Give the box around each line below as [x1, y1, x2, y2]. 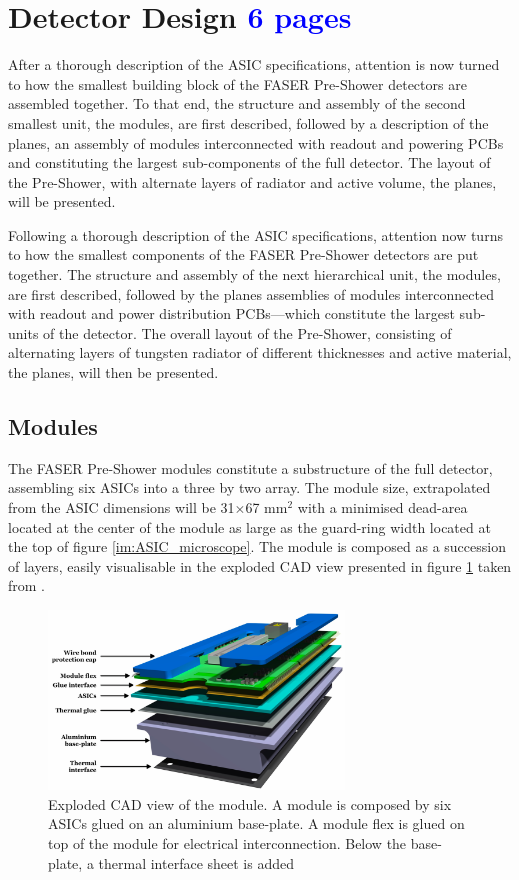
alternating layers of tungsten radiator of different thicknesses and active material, [8, 342, 512, 363]
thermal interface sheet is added [98, 852, 294, 873]
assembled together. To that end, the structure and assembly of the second [8, 93, 466, 114]
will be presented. [8, 191, 116, 212]
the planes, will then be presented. [8, 362, 219, 383]
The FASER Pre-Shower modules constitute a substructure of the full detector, [8, 457, 493, 478]
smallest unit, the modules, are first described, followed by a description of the [8, 112, 489, 133]
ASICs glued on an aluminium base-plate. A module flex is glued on [48, 813, 465, 834]
